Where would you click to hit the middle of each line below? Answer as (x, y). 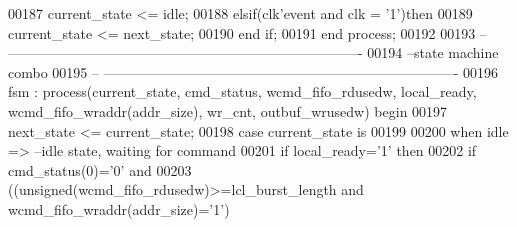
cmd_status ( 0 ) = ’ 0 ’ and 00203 (100, 169)
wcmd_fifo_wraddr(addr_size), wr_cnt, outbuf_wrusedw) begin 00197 (228, 110)
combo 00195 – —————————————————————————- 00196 (253, 71)
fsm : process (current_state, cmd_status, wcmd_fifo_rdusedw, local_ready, (242, 91)
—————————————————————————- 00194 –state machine (253, 52)
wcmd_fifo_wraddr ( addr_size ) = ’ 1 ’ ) (119, 208)
